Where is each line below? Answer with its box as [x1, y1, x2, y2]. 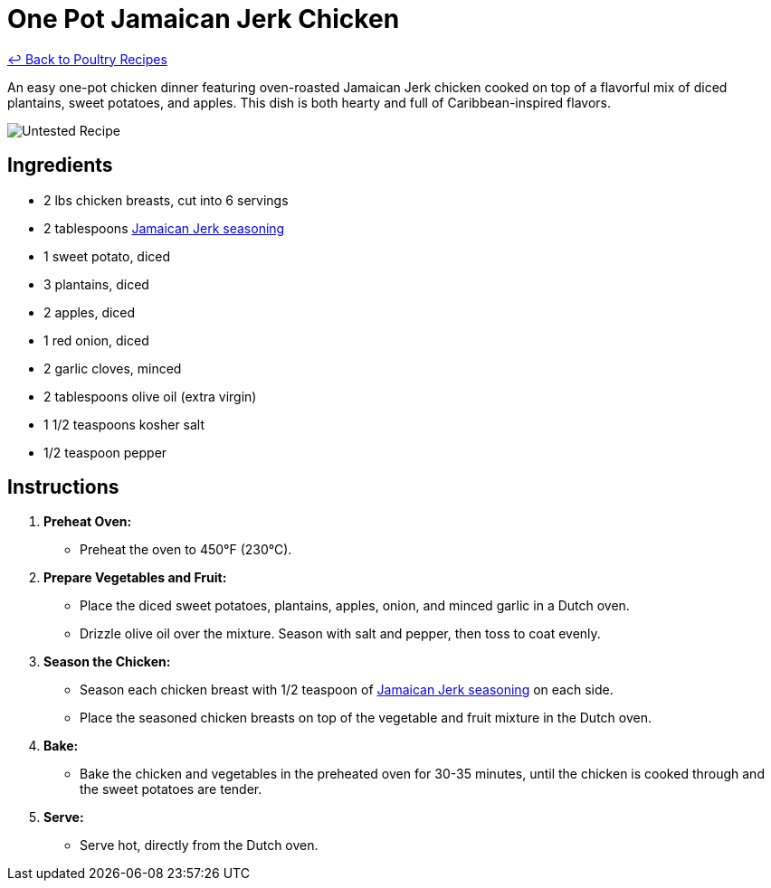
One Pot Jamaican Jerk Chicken [7, 4, 400, 34]
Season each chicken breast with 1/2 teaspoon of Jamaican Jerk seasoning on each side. [80, 682, 614, 698]
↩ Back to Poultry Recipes [7, 51, 167, 67]
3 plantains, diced [43, 276, 149, 292]
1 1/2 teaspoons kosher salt [43, 416, 205, 432]
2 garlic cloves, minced [43, 360, 182, 376]
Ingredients [7, 154, 113, 177]
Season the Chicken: [43, 654, 171, 670]
